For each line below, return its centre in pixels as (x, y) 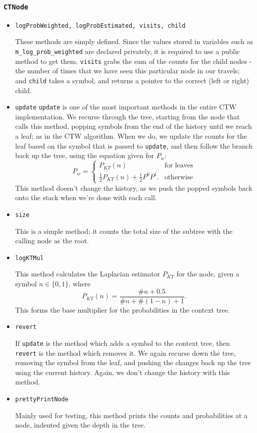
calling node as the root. (52, 241)
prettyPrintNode (42, 400)
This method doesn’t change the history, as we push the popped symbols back (134, 188)
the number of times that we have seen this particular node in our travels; (127, 71)
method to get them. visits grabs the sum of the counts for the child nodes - (133, 61)
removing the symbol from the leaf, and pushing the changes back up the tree (133, 362)
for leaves (179, 166)
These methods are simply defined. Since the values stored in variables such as (134, 41)
